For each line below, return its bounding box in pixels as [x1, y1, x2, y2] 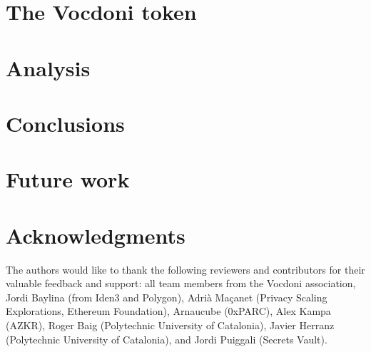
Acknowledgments [6, 220, 185, 249]
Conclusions [6, 108, 125, 138]
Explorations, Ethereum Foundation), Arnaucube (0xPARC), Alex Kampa [6, 304, 331, 319]
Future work [6, 165, 130, 194]
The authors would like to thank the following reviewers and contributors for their [6, 262, 365, 276]
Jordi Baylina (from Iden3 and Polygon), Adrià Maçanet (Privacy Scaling [6, 289, 327, 304]
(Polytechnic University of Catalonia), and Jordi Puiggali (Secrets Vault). [6, 331, 327, 346]
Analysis [6, 53, 91, 82]
